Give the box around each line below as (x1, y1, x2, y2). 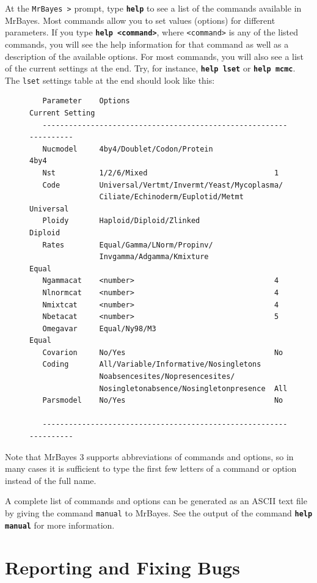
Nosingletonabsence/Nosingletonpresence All (99, 384, 288, 393)
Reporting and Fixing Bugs (5, 554, 240, 579)
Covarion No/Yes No (42, 348, 283, 357)
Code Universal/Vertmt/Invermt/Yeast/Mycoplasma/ (42, 180, 283, 189)
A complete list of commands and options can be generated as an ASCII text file (5, 494, 307, 507)
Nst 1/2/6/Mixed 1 (42, 168, 279, 177)
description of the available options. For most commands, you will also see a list (5, 50, 304, 62)
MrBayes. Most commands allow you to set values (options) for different (5, 13, 275, 26)
